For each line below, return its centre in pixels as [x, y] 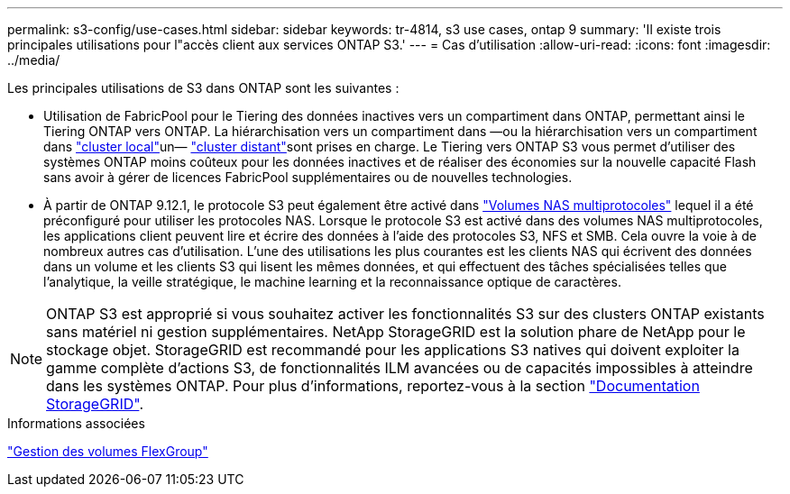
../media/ [34, 60]
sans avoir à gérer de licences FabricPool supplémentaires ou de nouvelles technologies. [308, 177]
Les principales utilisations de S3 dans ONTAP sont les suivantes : [203, 88]
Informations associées [76, 423]
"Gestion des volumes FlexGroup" [108, 451]
